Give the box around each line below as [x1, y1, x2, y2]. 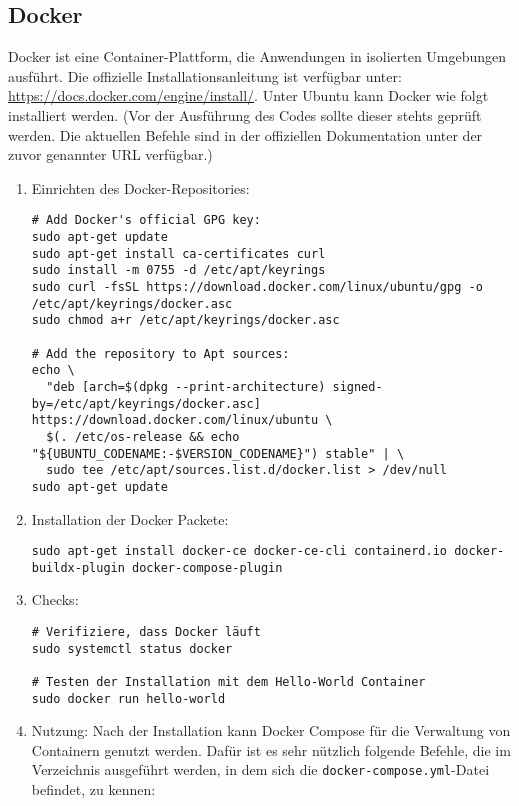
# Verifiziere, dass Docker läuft [31, 625, 261, 640]
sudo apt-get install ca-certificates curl [31, 246, 326, 261]
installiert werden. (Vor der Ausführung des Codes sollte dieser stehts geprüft [8, 104, 482, 125]
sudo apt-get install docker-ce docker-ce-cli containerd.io [31, 544, 448, 559]
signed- [332, 379, 383, 394]
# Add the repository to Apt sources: [31, 346, 290, 361]
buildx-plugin [31, 560, 125, 575]
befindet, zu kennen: [31, 779, 156, 800]
